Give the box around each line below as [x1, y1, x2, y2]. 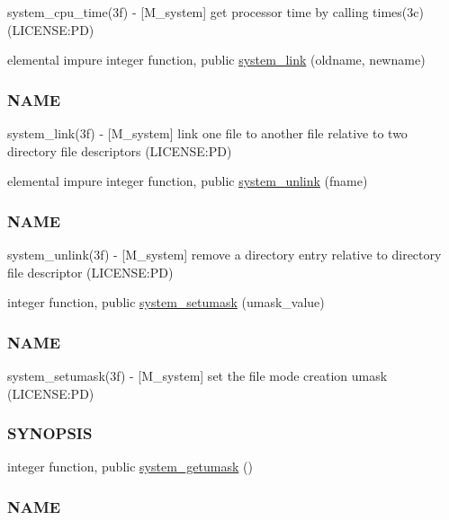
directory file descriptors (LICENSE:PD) [7, 141, 232, 160]
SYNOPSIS [7, 422, 93, 445]
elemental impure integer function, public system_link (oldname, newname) [7, 50, 426, 69]
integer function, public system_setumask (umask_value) [7, 293, 325, 312]
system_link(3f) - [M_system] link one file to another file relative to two [7, 124, 408, 142]
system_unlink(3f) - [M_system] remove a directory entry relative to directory [7, 245, 442, 263]
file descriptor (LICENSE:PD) [7, 262, 174, 281]
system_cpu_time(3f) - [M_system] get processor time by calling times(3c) [7, 3, 424, 21]
